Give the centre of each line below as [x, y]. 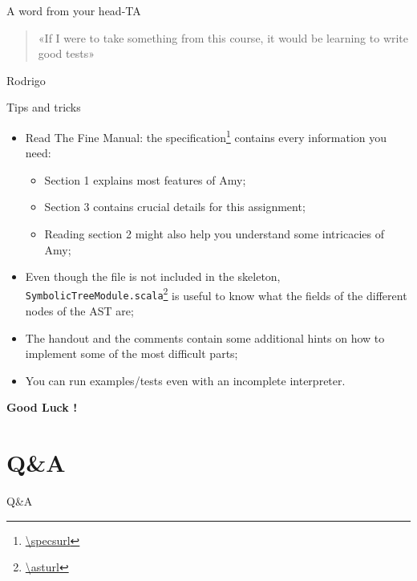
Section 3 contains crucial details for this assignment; [175, 207]
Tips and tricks [44, 107]
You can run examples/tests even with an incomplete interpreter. [185, 380]
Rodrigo [26, 80]
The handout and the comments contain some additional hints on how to [205, 337]
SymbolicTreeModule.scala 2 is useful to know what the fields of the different [216, 294]
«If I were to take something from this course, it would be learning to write [223, 37]
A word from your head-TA [74, 10]
